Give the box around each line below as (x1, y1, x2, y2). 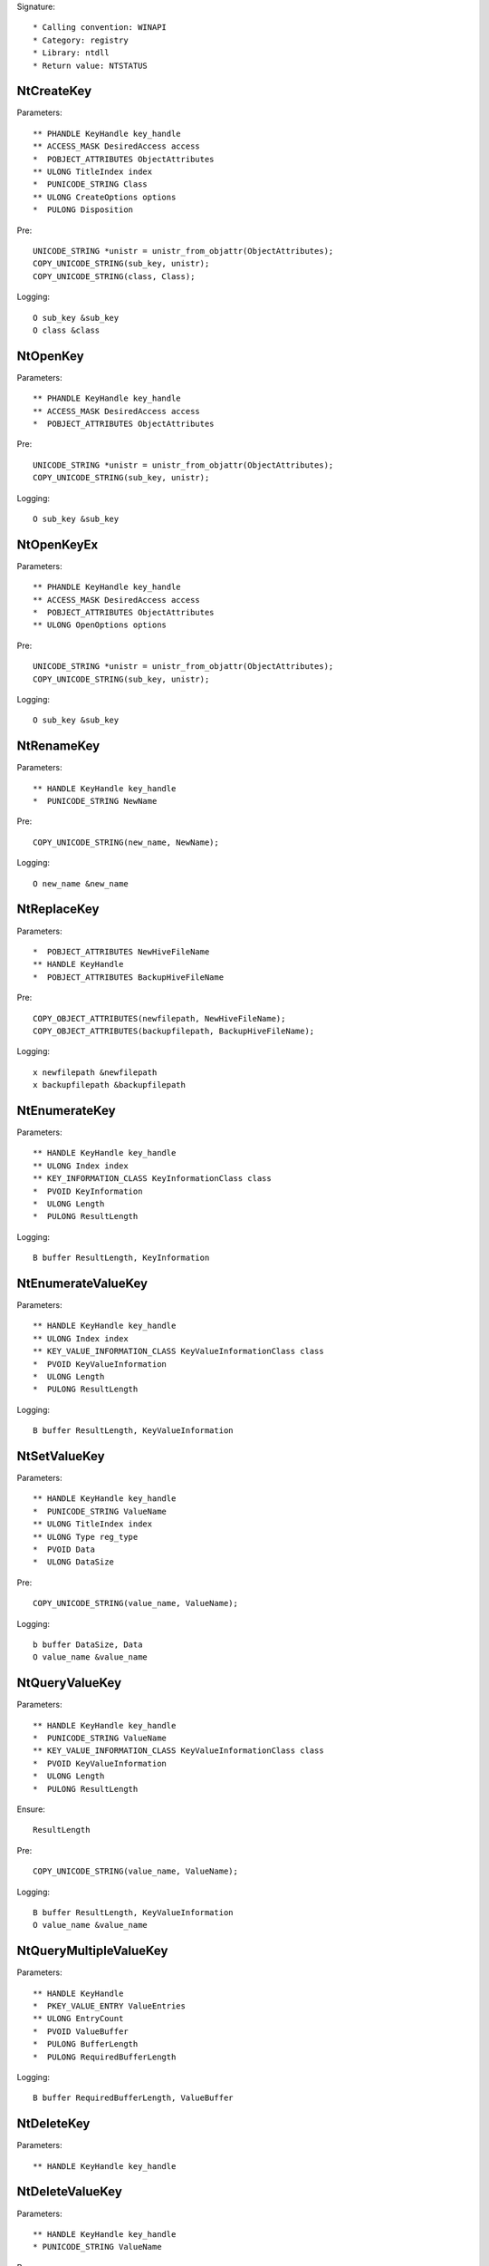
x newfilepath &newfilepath (33, 1067, 158, 1078)
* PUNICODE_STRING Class (33, 179, 149, 189)
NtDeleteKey (16, 2116, 91, 2132)
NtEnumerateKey (16, 1102, 117, 1118)
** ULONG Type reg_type (33, 1532, 139, 1542)
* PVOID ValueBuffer (33, 2026, 129, 2037)
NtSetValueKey (16, 1448, 105, 1464)
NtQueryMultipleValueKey (16, 1943, 168, 1959)
